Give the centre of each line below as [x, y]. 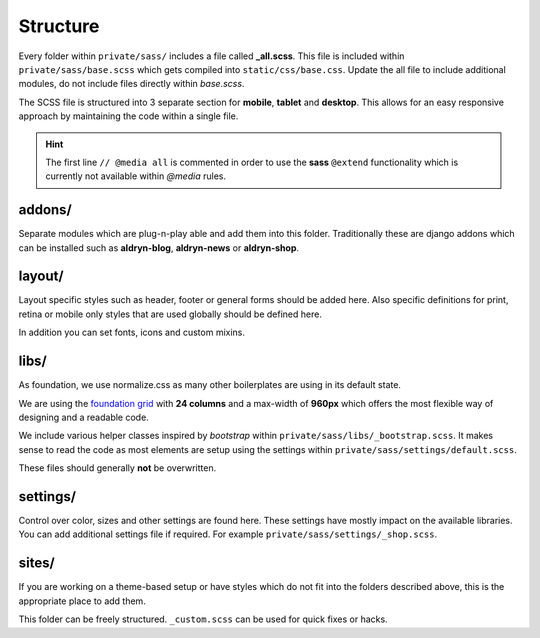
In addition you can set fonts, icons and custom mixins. [131, 332]
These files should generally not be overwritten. [117, 468]
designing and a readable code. [83, 417]
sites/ [36, 563]
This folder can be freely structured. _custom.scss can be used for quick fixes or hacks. [203, 619]
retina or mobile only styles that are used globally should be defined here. [170, 314]
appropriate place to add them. [82, 601]
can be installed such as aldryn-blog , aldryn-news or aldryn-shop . [159, 247]
